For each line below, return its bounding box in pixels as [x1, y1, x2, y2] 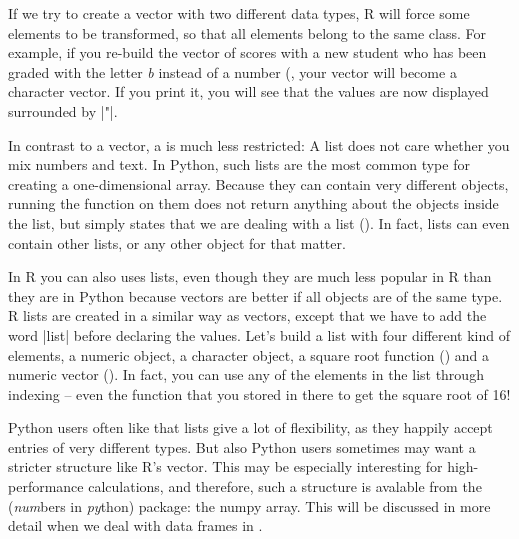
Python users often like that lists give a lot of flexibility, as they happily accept [8, 417, 493, 438]
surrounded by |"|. [8, 100, 118, 121]
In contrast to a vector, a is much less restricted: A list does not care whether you [8, 134, 510, 155]
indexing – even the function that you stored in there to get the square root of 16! [8, 383, 511, 404]
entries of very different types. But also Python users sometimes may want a [8, 436, 476, 457]
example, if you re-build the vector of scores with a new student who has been [8, 42, 487, 63]
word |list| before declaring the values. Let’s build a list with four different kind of [8, 324, 511, 345]
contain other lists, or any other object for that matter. [8, 232, 346, 253]
